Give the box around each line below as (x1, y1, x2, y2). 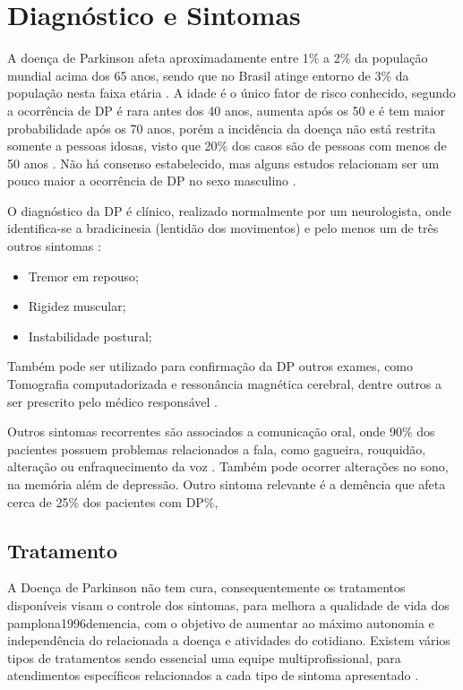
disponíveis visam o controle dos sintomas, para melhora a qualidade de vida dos (7, 595, 450, 614)
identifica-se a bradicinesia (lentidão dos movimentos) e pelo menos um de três (7, 219, 439, 237)
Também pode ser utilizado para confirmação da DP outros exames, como (7, 357, 414, 375)
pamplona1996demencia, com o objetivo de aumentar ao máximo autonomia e (7, 613, 434, 632)
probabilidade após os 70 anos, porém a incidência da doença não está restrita (7, 118, 436, 137)
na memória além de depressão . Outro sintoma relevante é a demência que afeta (7, 475, 446, 493)
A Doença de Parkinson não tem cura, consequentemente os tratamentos (7, 578, 406, 597)
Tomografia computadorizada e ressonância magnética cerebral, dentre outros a (7, 375, 442, 393)
